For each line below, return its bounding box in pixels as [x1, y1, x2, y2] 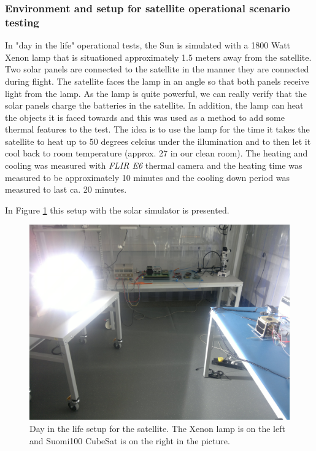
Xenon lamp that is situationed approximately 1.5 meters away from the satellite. [5, 50, 312, 63]
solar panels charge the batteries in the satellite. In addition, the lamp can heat [5, 99, 304, 112]
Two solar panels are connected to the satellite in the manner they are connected [5, 63, 309, 75]
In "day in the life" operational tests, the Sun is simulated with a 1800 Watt [5, 39, 291, 52]
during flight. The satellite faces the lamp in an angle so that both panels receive [5, 74, 309, 87]
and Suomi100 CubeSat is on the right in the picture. [29, 434, 230, 447]
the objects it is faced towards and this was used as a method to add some [5, 110, 285, 123]
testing [5, 14, 39, 29]
